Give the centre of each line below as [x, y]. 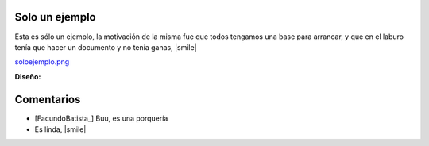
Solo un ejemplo [55, 17]
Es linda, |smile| [60, 129]
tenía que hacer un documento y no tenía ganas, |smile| [106, 47]
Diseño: [28, 76]
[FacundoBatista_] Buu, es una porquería [101, 118]
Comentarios [48, 99]
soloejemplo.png [42, 62]
